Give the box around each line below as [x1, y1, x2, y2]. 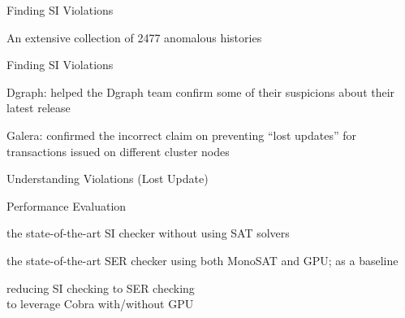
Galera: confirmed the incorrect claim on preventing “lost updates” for [6, 126, 356, 143]
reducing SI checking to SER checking [6, 279, 195, 296]
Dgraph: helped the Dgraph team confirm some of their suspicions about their [6, 83, 395, 100]
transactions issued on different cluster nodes [6, 142, 230, 159]
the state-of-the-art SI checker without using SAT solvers [6, 224, 290, 242]
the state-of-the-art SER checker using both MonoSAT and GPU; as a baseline [6, 251, 399, 268]
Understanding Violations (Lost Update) [6, 170, 209, 187]
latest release [6, 99, 71, 116]
